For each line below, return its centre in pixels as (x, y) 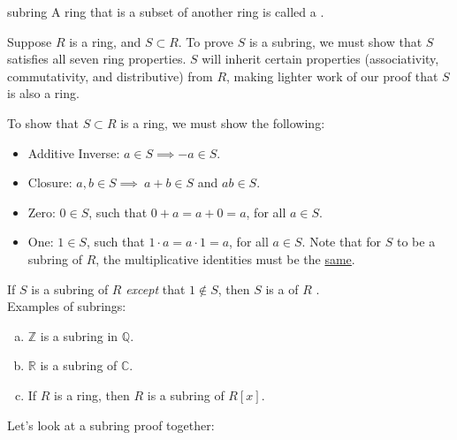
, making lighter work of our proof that (332, 76)
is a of (282, 288)
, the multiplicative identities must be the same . (225, 258)
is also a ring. (43, 93)
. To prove (206, 41)
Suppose (30, 41)
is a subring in (79, 335)
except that (156, 288)
